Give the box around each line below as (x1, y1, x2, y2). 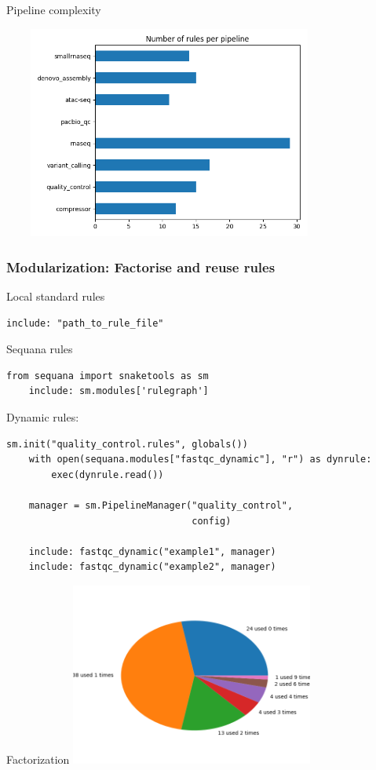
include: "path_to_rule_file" (6, 317, 164, 329)
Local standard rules (6, 287, 105, 304)
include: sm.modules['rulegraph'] (28, 385, 209, 397)
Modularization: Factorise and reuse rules (6, 257, 276, 276)
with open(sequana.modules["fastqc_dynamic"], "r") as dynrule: (28, 454, 372, 465)
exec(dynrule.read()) (51, 469, 164, 480)
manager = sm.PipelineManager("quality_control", (28, 499, 294, 511)
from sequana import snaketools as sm (6, 370, 209, 381)
